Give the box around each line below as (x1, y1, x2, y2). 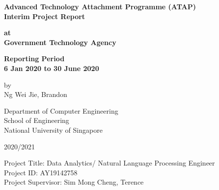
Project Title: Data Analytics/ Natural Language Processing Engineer (4, 158, 215, 168)
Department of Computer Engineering (4, 105, 118, 116)
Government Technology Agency (4, 37, 116, 47)
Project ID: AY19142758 (4, 167, 78, 177)
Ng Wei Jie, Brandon (4, 89, 67, 99)
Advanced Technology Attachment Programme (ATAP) (4, 1, 196, 11)
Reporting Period (4, 53, 65, 64)
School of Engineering (4, 115, 69, 125)
